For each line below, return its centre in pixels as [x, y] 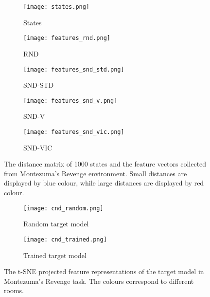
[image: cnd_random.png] [63, 208]
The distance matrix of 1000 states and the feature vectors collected [105, 164]
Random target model [56, 224]
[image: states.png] [57, 7]
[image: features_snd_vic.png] [74, 132]
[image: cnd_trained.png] [65, 239]
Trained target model [55, 255]
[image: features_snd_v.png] [70, 101]
